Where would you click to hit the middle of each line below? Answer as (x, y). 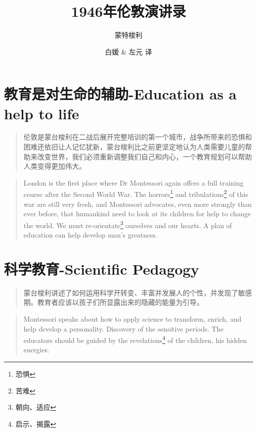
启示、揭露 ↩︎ (36, 423)
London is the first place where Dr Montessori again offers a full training (133, 182)
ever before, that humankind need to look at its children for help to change (137, 214)
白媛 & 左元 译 (128, 51)
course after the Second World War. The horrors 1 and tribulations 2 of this (136, 193)
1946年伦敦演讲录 (128, 11)
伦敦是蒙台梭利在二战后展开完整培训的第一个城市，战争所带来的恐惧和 (138, 137)
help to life (42, 113)
